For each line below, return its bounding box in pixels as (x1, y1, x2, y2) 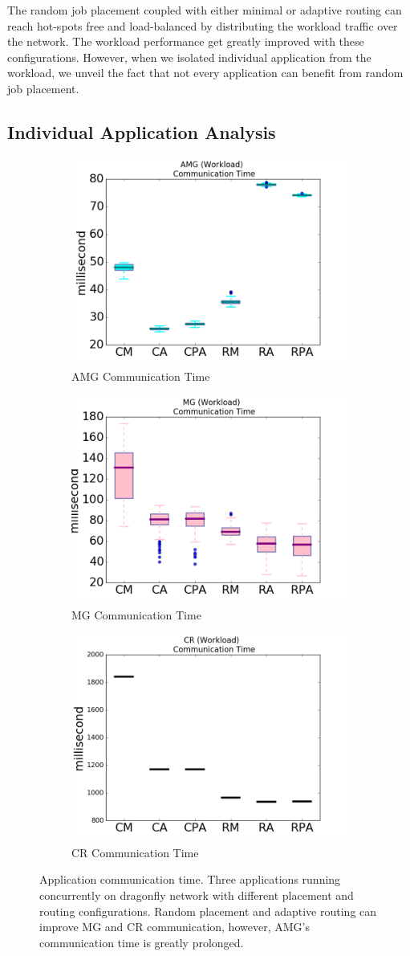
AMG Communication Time (71, 368, 210, 385)
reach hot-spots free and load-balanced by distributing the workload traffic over (7, 17, 398, 34)
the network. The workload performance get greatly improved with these (7, 33, 364, 50)
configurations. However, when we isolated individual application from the (7, 48, 371, 65)
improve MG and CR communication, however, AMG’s (39, 918, 310, 935)
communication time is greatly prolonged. (39, 934, 244, 950)
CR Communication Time (71, 844, 199, 860)
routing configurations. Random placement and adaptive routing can (39, 902, 377, 919)
